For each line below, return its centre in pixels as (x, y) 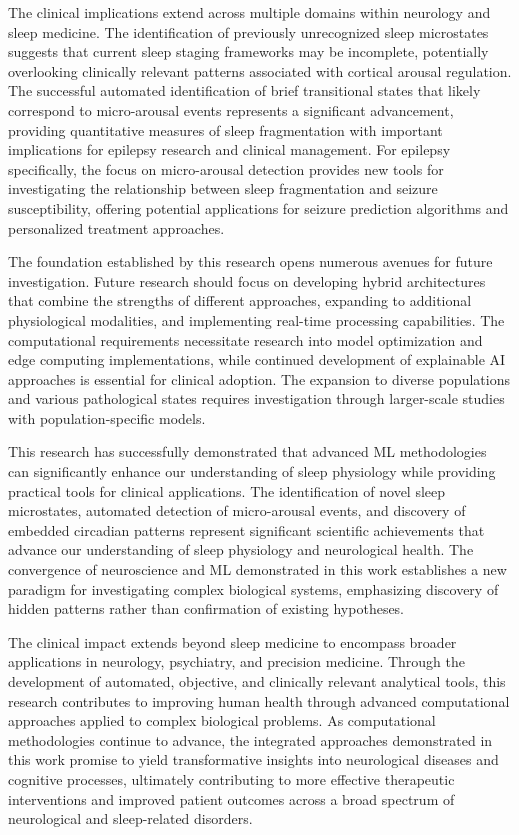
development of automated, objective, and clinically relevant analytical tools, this (257, 681)
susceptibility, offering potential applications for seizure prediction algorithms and (258, 207)
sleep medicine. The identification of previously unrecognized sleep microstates (248, 31)
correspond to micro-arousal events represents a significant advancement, (231, 109)
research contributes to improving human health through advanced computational (259, 700)
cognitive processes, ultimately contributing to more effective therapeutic (231, 778)
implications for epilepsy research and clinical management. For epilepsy (229, 149)
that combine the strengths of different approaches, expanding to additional (240, 300)
